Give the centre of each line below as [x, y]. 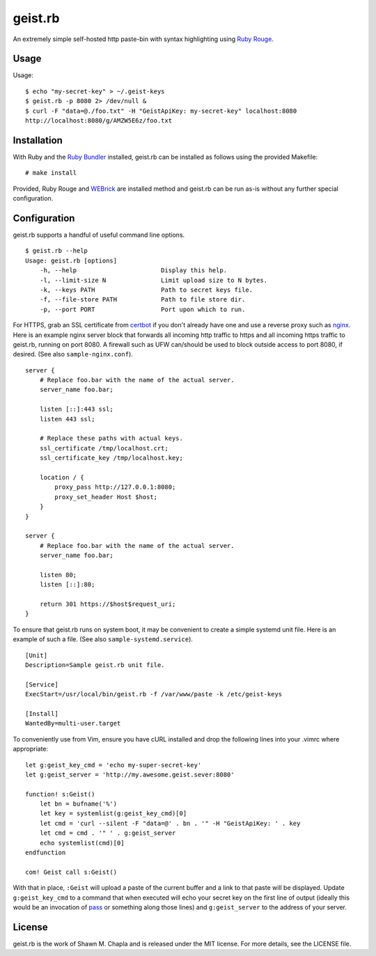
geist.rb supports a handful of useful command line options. [99, 235]
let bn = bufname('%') [78, 804]
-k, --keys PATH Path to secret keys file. [146, 290]
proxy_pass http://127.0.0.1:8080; [115, 487]
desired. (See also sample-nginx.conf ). [73, 354]
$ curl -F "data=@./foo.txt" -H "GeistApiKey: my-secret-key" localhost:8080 [161, 111]
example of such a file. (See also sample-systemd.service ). [103, 639]
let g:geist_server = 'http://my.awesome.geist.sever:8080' [130, 774]
